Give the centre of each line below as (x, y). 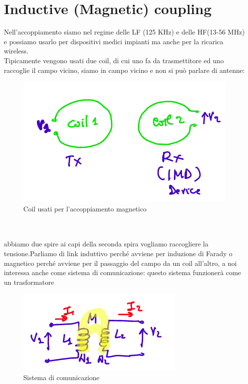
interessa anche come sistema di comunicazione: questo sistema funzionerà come (123, 272)
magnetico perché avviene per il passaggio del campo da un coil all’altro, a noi (120, 263)
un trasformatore (29, 282)
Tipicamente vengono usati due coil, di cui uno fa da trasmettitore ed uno (114, 60)
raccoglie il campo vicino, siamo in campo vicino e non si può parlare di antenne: (124, 70)
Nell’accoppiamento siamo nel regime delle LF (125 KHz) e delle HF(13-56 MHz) (124, 32)
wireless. (16, 51)
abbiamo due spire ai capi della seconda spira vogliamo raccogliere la (106, 244)
